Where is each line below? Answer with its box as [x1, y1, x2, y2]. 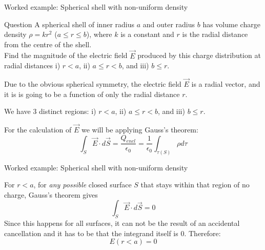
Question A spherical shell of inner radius [4, 18, 135, 29]
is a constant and [120, 29, 174, 40]
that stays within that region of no [140, 179, 250, 190]
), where [86, 29, 112, 40]
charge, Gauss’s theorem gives [4, 189, 98, 200]
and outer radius [142, 18, 195, 29]
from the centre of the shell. [4, 39, 92, 49]
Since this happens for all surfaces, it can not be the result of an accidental [4, 218, 240, 228]
